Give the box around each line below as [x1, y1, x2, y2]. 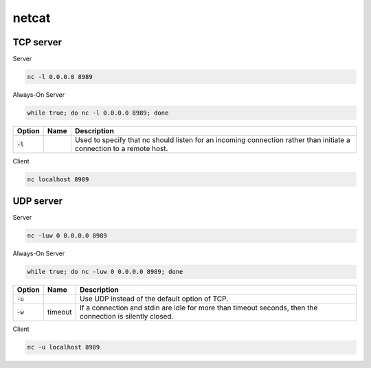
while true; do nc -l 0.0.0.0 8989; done [27, 109, 169, 117]
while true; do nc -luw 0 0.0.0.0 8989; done [27, 268, 183, 276]
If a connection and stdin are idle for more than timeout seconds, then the [79, 303, 318, 312]
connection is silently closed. [79, 312, 174, 321]
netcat [12, 10, 51, 25]
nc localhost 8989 [27, 175, 89, 183]
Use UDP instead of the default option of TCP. [79, 294, 229, 303]
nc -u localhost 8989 [27, 343, 100, 352]
